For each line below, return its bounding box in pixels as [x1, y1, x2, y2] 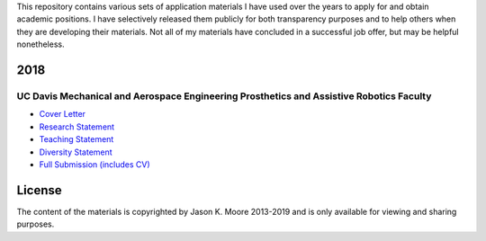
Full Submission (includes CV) [39, 158, 150, 170]
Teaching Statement [39, 134, 114, 145]
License [16, 183, 62, 198]
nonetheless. [16, 39, 65, 49]
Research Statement [39, 121, 115, 132]
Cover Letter [39, 109, 85, 120]
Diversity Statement [39, 147, 112, 157]
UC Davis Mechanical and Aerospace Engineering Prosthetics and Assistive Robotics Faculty [16, 90, 432, 103]
